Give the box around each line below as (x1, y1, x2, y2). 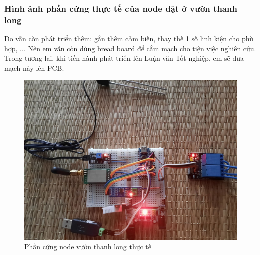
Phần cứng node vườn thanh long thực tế (24, 241, 152, 252)
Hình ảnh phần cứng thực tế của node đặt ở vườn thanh (4, 2, 237, 14)
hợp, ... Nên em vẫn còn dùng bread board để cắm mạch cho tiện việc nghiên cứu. (4, 43, 256, 53)
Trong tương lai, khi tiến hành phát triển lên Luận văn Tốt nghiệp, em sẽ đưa (4, 53, 244, 63)
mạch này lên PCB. (4, 62, 64, 73)
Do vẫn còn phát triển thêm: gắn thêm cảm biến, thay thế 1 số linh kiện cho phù (4, 33, 253, 44)
